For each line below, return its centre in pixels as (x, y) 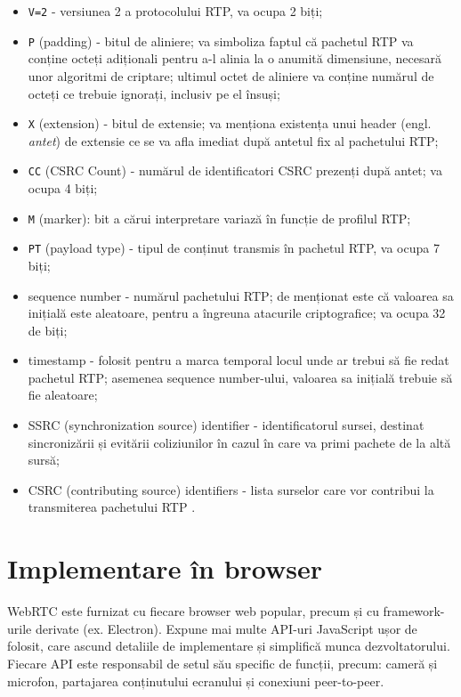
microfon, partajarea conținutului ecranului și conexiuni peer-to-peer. (196, 681)
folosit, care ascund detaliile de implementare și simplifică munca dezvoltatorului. (229, 646)
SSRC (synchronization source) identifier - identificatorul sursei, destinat (226, 425)
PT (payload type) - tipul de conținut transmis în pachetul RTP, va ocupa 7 (234, 248)
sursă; (44, 460)
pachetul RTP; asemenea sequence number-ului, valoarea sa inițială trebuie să (240, 377)
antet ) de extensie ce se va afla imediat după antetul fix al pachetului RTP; (233, 140)
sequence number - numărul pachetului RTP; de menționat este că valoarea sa (241, 295)
